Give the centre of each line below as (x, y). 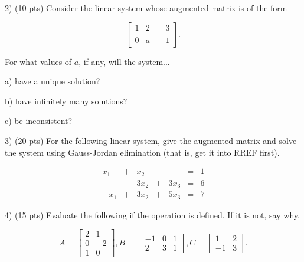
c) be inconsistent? (39, 121)
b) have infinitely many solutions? (66, 101)
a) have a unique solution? (53, 81)
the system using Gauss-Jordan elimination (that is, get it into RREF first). (142, 152)
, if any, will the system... (124, 61)
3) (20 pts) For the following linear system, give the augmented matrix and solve (151, 140)
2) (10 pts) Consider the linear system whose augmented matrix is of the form (146, 8)
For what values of (38, 61)
